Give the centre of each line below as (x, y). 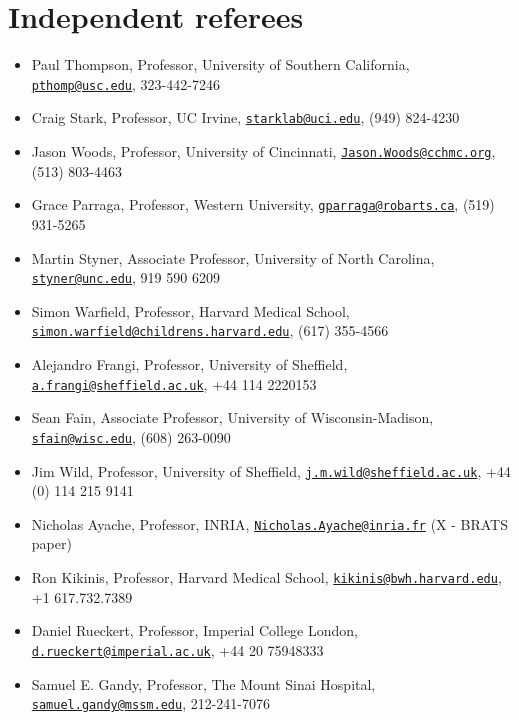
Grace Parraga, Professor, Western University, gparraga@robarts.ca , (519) (263, 204)
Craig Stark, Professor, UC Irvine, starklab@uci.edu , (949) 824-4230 (245, 117)
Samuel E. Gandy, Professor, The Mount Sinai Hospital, (203, 683)
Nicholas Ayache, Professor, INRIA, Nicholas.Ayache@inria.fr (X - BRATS (270, 523)
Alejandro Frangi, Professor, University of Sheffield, (189, 364)
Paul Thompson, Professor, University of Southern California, (220, 64)
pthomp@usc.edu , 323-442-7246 (125, 83)
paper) (51, 543)
